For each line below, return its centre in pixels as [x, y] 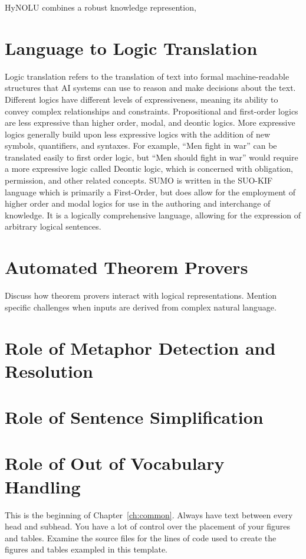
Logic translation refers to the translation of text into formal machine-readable [147, 76]
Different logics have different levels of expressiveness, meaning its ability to [142, 99]
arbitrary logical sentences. [53, 226]
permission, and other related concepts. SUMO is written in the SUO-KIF [139, 180]
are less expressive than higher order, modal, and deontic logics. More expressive [150, 122]
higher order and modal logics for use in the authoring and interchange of [138, 203]
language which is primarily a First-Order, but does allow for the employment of [150, 192]
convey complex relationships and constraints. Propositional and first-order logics [152, 111]
